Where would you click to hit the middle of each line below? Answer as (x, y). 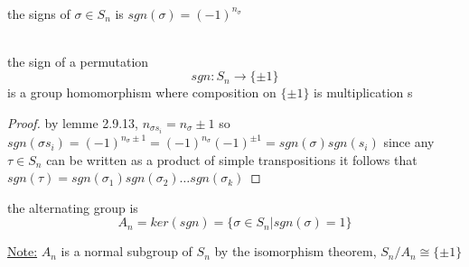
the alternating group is (73, 207)
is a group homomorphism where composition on (142, 92)
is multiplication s (363, 92)
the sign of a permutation (78, 61)
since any (409, 142)
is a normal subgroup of (127, 251)
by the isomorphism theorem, (295, 251)
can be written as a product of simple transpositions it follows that (232, 159)
